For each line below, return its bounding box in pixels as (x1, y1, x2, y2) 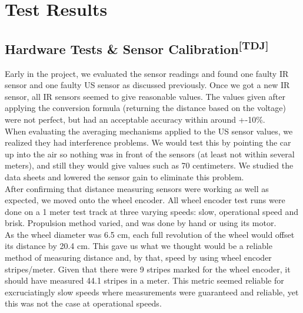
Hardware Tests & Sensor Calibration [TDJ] (5, 37, 269, 58)
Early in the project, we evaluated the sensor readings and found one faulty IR (5, 67, 289, 79)
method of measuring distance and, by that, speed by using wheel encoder (5, 251, 272, 264)
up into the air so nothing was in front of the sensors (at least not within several (5, 147, 295, 160)
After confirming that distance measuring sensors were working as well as (5, 182, 269, 194)
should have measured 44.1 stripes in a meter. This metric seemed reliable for (5, 274, 284, 287)
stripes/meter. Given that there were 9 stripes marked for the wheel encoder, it (5, 262, 291, 275)
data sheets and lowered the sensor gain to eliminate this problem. (5, 170, 244, 183)
